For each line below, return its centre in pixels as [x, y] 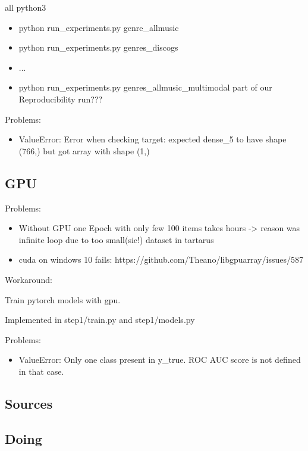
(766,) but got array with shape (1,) [84, 150]
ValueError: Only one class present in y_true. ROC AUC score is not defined [160, 360]
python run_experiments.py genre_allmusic [99, 27]
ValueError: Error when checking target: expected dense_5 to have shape [153, 139]
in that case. [41, 371]
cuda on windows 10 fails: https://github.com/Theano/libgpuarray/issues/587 [161, 259]
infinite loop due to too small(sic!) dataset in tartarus [116, 239]
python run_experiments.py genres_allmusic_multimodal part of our [145, 87]
